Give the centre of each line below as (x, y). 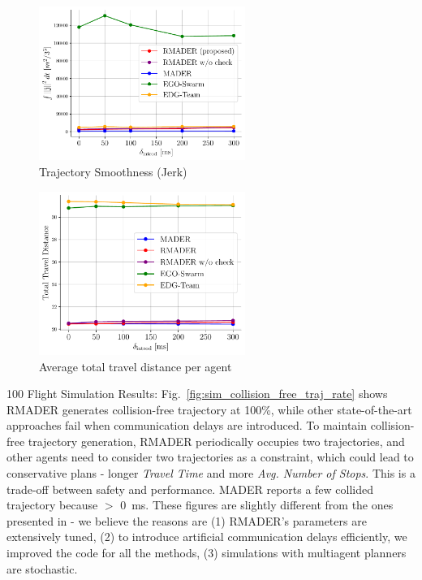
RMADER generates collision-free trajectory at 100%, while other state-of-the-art (209, 409)
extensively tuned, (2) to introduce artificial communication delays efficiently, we (207, 537)
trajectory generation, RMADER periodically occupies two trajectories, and (216, 441)
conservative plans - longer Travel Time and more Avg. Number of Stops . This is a (211, 473)
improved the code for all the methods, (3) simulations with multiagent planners (207, 553)
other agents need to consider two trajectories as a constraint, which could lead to (210, 457)
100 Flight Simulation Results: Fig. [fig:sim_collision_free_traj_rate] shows (197, 394)
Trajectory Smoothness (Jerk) (113, 172)
